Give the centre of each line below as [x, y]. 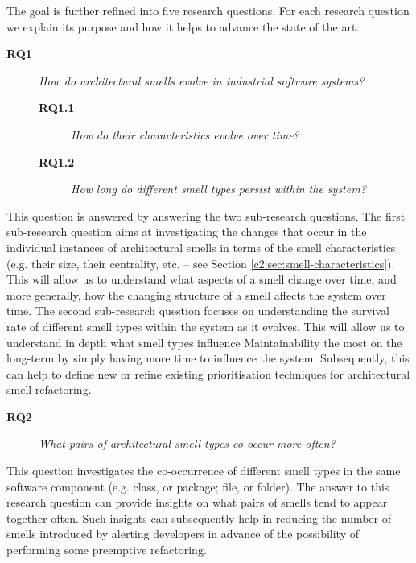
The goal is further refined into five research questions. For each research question [208, 10]
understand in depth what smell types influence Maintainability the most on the [204, 342]
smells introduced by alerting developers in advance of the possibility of [183, 534]
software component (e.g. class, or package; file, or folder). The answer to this [198, 486]
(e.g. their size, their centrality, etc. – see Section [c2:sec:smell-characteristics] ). [201, 263]
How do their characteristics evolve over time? [185, 134]
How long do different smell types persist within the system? [218, 189]
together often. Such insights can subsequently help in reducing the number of [199, 517]
